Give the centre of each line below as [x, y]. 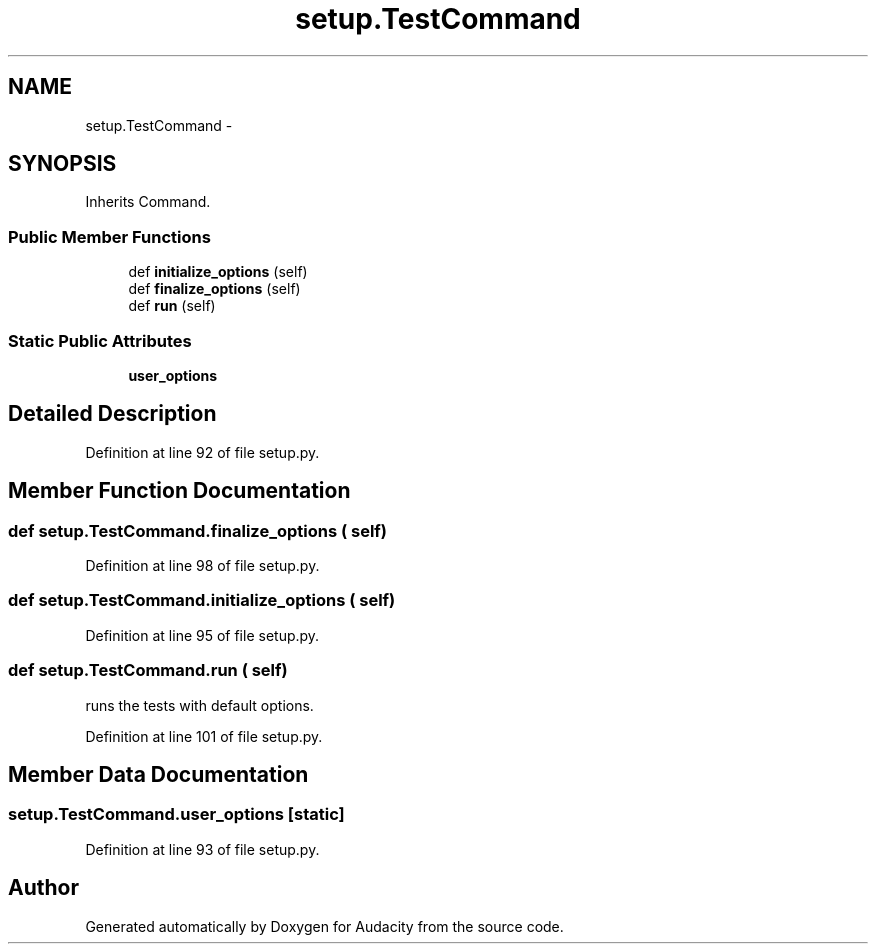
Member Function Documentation [179, 491]
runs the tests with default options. [199, 705]
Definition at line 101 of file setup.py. [204, 736]
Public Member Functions [109, 236]
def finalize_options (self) [214, 289]
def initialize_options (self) [218, 272]
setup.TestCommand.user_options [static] [176, 814]
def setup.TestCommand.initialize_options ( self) [202, 600]
